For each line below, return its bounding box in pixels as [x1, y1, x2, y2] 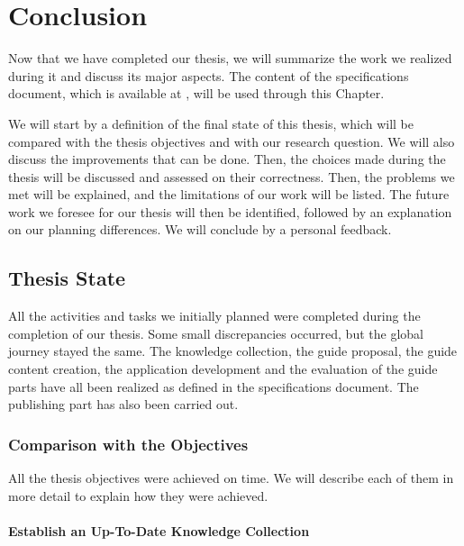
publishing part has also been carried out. [8, 395, 239, 414]
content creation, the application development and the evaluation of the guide [8, 359, 438, 378]
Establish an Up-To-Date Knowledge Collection [8, 521, 310, 540]
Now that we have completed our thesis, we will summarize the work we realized [8, 49, 452, 68]
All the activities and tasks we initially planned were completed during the [8, 306, 421, 325]
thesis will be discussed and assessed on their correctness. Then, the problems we [8, 167, 455, 186]
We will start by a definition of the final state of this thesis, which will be [8, 114, 414, 132]
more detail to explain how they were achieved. [8, 486, 268, 505]
